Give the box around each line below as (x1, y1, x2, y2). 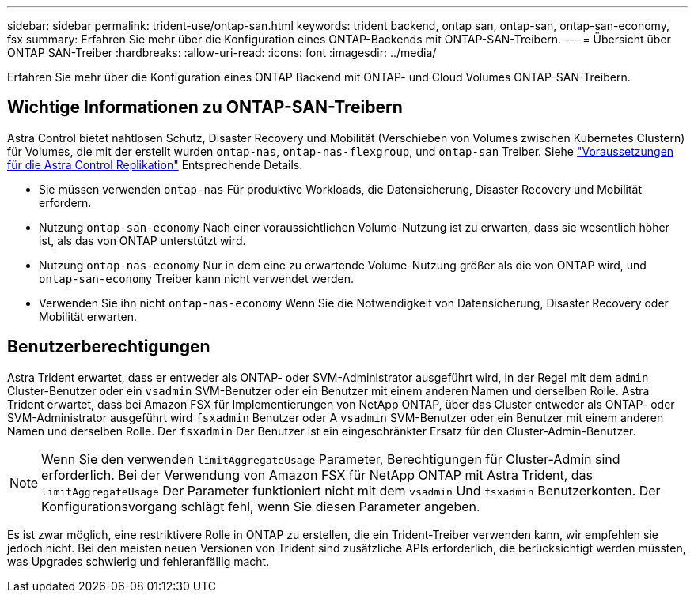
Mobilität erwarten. (39, 309, 138, 323)
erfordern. (39, 195, 92, 209)
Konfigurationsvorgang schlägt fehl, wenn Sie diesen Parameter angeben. (41, 498, 480, 514)
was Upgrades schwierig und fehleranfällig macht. (7, 554, 270, 568)
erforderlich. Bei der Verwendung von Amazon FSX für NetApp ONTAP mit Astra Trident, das (41, 466, 593, 483)
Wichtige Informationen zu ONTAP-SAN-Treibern (7, 97, 403, 118)
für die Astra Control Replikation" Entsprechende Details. (7, 157, 303, 171)
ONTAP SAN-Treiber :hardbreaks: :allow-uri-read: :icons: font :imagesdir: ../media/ (7, 46, 437, 59)
